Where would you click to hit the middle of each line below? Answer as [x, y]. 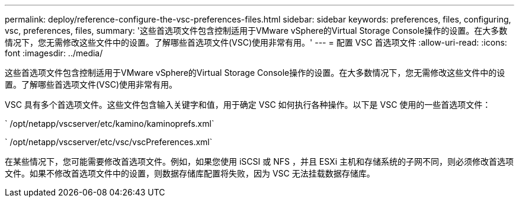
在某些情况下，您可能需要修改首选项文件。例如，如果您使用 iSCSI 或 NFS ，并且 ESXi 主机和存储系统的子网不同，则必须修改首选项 [259, 161]
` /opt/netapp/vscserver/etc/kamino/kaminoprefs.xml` [110, 124]
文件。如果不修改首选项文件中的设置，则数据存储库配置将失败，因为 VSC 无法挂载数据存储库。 [190, 173]
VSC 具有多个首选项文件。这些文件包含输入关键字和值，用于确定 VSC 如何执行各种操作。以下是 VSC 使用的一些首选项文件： [248, 105]
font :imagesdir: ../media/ [54, 53]
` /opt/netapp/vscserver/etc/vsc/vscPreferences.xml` [109, 142]
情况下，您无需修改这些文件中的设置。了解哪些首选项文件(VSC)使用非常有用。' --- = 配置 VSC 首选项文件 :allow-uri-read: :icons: [256, 42]
